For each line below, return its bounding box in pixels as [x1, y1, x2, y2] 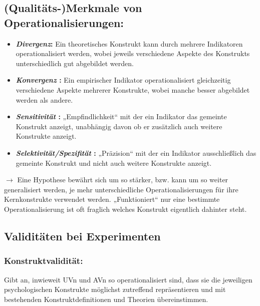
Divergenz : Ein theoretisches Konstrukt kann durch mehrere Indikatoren [16, 38, 243, 49]
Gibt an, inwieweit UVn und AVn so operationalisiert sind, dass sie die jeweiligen [4, 274, 252, 284]
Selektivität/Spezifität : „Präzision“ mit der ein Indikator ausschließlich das [16, 147, 256, 158]
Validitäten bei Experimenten [4, 228, 161, 243]
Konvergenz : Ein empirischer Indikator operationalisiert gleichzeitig [16, 75, 231, 85]
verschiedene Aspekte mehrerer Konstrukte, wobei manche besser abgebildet [16, 84, 250, 95]
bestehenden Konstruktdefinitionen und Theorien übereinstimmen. [4, 293, 208, 304]
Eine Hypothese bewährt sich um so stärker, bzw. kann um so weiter [17, 174, 228, 185]
